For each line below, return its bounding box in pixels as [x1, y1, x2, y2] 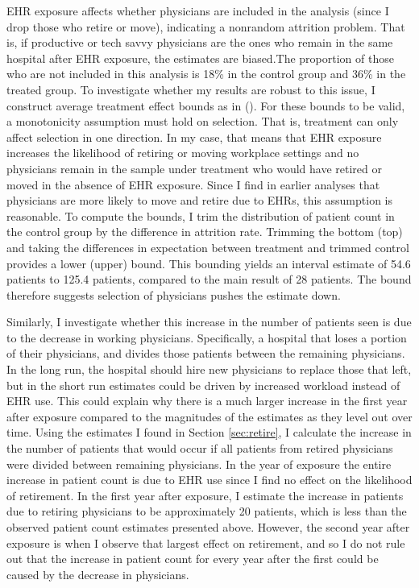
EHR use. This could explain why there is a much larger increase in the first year [6, 392, 408, 409]
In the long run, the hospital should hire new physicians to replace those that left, [6, 361, 412, 378]
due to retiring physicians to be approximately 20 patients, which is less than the [6, 503, 407, 520]
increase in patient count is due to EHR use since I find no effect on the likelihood [6, 471, 413, 488]
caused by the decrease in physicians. [6, 565, 189, 582]
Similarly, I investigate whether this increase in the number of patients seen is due [6, 313, 412, 330]
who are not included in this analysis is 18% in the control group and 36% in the [6, 65, 406, 82]
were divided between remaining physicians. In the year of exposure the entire [6, 455, 392, 472]
